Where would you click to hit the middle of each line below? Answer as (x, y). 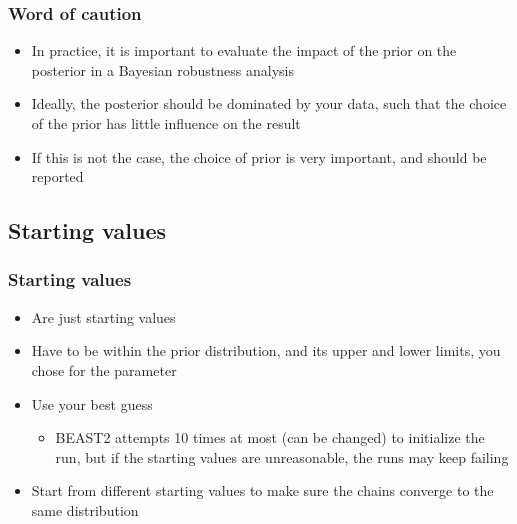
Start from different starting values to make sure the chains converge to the (262, 490)
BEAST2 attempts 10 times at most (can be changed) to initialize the (270, 437)
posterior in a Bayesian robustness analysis (162, 69)
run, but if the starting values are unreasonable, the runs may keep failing (282, 456)
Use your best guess (92, 403)
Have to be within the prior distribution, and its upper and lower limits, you (266, 350)
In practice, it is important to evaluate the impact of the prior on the (244, 50)
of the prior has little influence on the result (166, 123)
